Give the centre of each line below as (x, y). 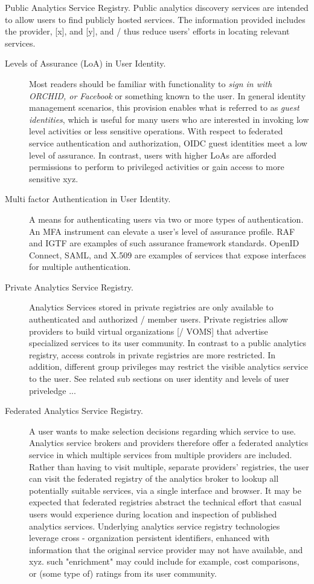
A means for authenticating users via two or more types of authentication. (166, 219)
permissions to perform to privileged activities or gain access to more (157, 167)
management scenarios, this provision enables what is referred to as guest (164, 107)
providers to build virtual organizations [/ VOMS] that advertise (149, 331)
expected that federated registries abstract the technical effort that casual (165, 502)
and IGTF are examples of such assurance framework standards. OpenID (164, 243)
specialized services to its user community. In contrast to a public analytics (168, 343)
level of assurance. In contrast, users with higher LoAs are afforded (153, 155)
